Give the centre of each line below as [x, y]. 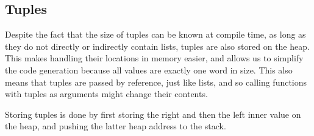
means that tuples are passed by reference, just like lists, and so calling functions [156, 82]
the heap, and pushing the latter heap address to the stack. [116, 126]
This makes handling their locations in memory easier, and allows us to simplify [154, 58]
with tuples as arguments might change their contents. [106, 94]
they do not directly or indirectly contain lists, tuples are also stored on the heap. [157, 46]
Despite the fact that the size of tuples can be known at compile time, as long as [155, 34]
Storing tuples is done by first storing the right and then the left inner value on [153, 114]
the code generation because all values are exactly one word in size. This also [149, 70]
